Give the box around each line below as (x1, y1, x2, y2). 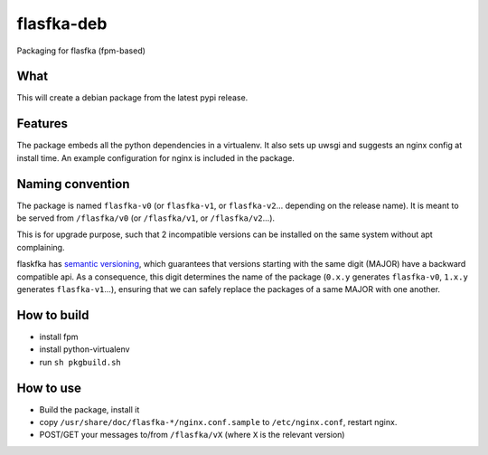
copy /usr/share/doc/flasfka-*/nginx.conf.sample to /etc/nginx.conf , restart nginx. (39, 416, 398, 427)
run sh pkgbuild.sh (39, 356, 121, 367)
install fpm (39, 331, 79, 342)
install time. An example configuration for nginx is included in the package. (16, 152, 296, 163)
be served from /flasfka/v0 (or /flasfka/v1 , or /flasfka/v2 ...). (16, 213, 276, 223)
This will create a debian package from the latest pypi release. (16, 92, 249, 103)
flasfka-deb (16, 14, 108, 33)
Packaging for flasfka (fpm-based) (16, 45, 146, 56)
